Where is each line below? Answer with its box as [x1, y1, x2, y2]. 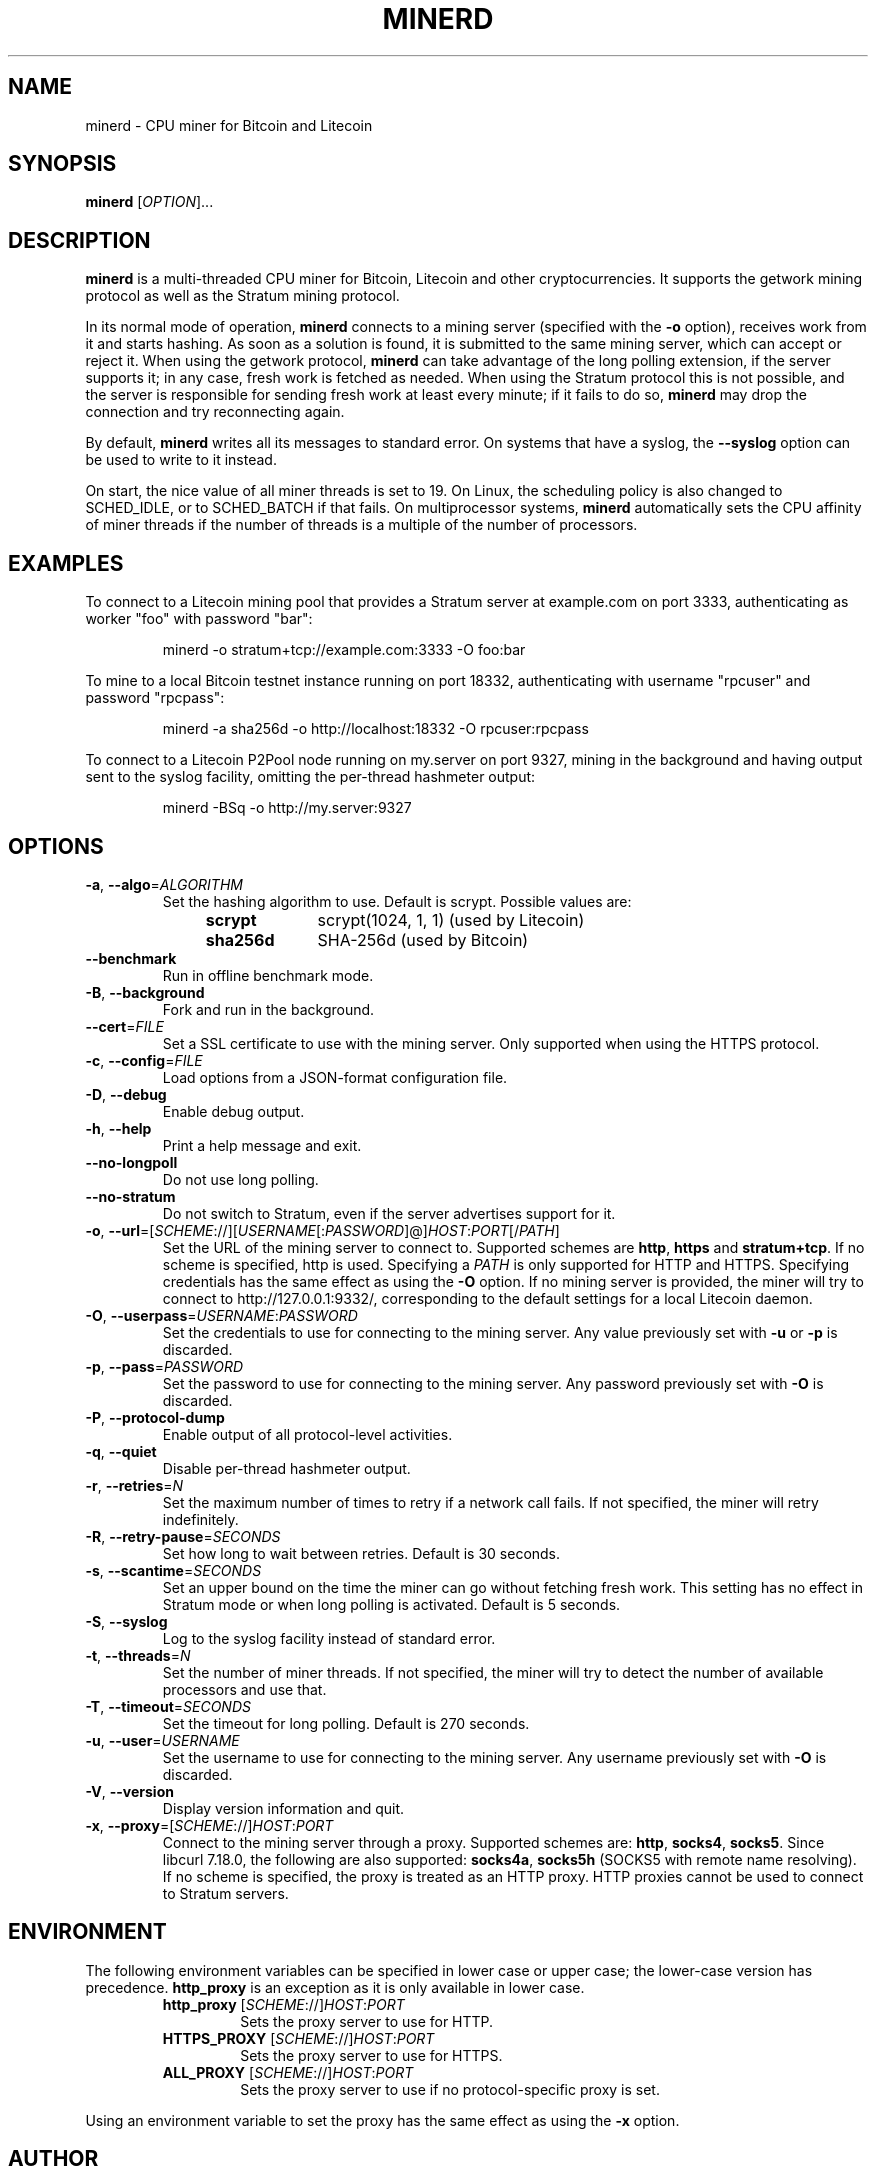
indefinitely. [162, 1510, 239, 1528]
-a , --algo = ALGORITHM [85, 875, 243, 893]
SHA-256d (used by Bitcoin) [317, 929, 529, 950]
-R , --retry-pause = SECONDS [85, 1527, 281, 1545]
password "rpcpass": [85, 689, 225, 707]
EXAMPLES [8, 550, 124, 576]
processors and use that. [162, 1680, 327, 1698]
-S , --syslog [85, 1612, 168, 1630]
